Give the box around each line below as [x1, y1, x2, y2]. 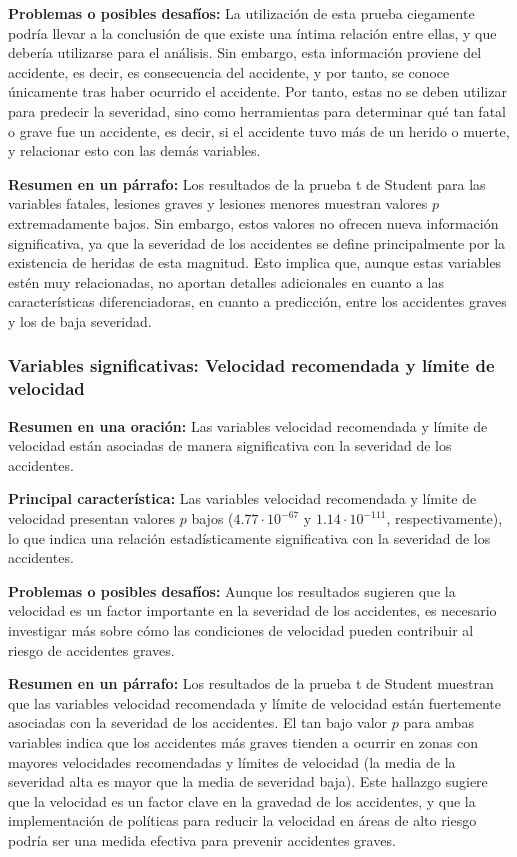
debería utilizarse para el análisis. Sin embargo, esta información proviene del [8, 42, 482, 63]
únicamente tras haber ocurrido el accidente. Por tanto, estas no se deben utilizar [8, 81, 507, 102]
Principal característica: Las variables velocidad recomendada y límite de [8, 488, 477, 509]
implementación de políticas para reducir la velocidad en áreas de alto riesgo [8, 810, 477, 831]
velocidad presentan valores [8, 508, 176, 529]
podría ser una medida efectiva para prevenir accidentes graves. [8, 829, 396, 850]
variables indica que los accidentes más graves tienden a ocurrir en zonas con [8, 731, 478, 752]
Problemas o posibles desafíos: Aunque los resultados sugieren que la [8, 580, 456, 601]
